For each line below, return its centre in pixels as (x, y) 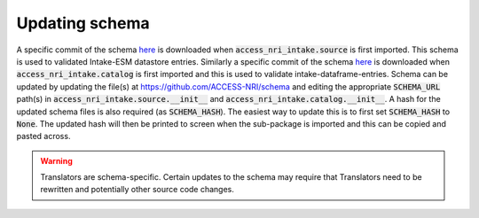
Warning (56, 160)
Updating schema (83, 23)
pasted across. (43, 136)
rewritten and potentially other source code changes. (137, 190)
